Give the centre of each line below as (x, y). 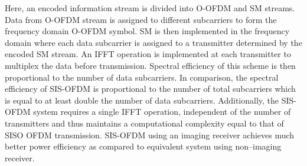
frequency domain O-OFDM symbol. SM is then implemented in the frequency (147, 31)
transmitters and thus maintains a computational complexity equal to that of (144, 123)
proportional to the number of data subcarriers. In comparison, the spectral (142, 77)
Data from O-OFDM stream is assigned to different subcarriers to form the (141, 19)
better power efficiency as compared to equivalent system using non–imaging (143, 146)
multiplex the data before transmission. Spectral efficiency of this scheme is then (150, 65)
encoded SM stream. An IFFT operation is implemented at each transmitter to (148, 54)
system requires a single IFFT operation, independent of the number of (162, 112)
